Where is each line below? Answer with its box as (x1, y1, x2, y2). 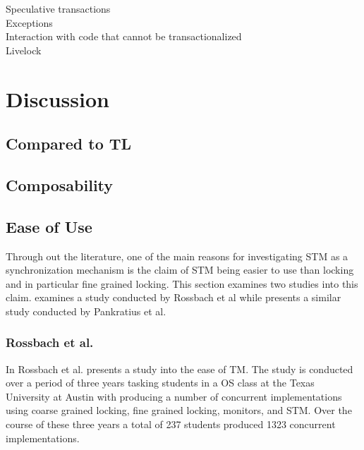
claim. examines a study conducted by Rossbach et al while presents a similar (6, 290, 341, 305)
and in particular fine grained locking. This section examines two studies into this (6, 276, 358, 291)
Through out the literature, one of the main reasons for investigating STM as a (6, 248, 348, 263)
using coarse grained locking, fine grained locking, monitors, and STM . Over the (6, 403, 352, 418)
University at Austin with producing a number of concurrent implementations (6, 389, 342, 403)
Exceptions (6, 15, 53, 30)
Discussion (6, 84, 109, 113)
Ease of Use (6, 215, 92, 237)
